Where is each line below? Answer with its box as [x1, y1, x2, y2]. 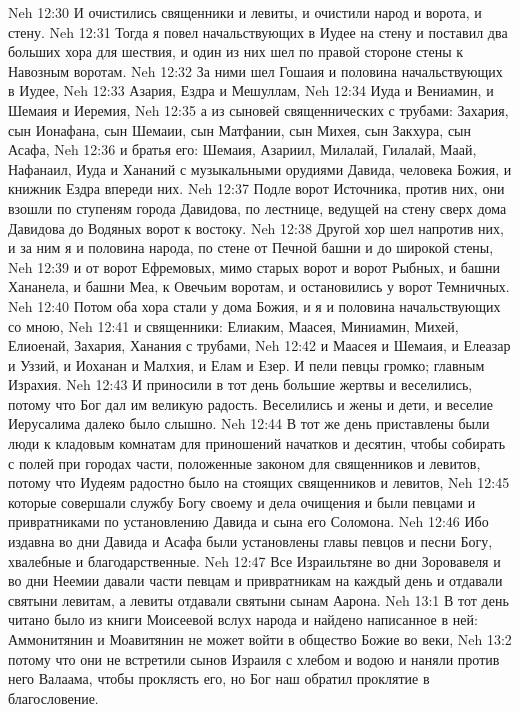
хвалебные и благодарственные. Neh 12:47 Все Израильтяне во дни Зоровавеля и [8, 550, 501, 571]
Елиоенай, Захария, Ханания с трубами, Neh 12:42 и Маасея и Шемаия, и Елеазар [8, 335, 511, 356]
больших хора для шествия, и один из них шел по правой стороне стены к [8, 41, 464, 62]
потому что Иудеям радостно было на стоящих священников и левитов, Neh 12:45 [8, 472, 510, 493]
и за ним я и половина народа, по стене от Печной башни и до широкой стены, [8, 237, 494, 258]
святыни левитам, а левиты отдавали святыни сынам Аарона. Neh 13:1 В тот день [8, 589, 509, 610]
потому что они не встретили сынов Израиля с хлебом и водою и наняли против [8, 648, 500, 669]
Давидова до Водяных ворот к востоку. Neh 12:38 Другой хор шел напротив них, [8, 217, 504, 238]
